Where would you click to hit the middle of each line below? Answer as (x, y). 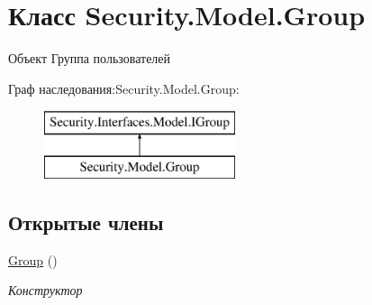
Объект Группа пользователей (90, 58)
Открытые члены (86, 222)
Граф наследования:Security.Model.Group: (124, 88)
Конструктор (45, 290)
